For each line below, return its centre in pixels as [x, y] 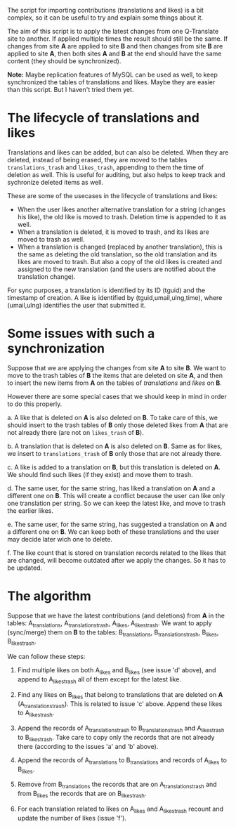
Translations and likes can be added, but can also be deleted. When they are [118, 152]
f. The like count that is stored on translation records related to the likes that [117, 553]
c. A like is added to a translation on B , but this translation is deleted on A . [114, 467]
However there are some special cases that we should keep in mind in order [117, 396]
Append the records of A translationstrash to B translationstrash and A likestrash [121, 729]
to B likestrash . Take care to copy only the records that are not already [116, 738]
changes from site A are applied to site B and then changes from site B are [115, 46]
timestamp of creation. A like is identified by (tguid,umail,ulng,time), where [115, 297]
